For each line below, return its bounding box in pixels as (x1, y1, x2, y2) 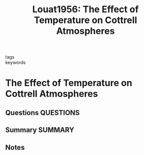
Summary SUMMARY (5, 126, 75, 135)
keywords (5, 60, 26, 66)
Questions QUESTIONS (5, 108, 80, 117)
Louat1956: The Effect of (32, 4, 139, 15)
